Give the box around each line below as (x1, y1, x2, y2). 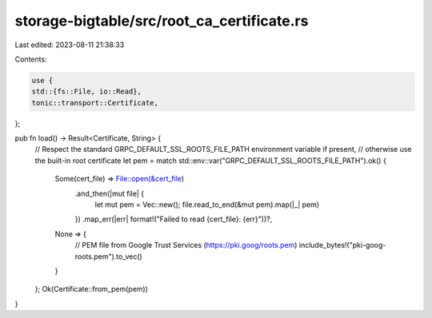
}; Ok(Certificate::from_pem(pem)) (34, 284, 148, 294)
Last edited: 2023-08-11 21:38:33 (14, 40, 125, 50)
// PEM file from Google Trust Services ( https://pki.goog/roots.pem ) (74, 240, 298, 250)
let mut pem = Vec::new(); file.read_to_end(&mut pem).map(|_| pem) (94, 200, 320, 209)
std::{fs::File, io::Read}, (31, 87, 142, 96)
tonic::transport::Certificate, (31, 98, 159, 107)
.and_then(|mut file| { (74, 189, 144, 198)
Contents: (14, 54, 47, 64)
